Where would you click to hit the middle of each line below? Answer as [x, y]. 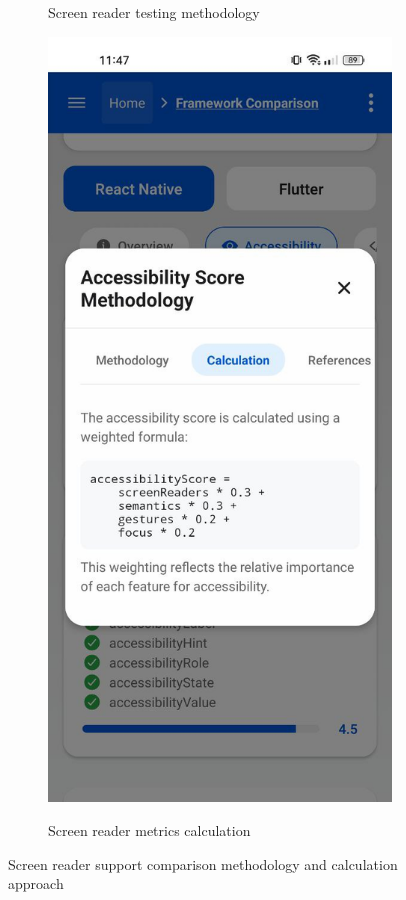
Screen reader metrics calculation [149, 829]
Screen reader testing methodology [154, 12]
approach [36, 883]
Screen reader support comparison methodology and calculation [203, 863]
